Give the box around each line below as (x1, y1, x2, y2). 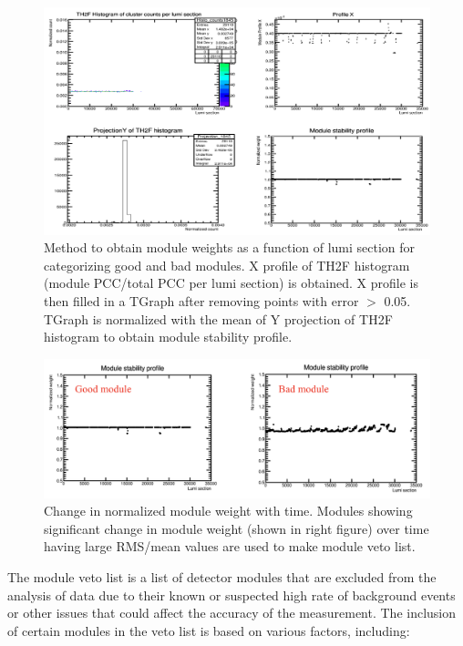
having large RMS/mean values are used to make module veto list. (44, 537, 416, 556)
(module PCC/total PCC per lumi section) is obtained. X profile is (44, 273, 418, 292)
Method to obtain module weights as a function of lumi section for (44, 238, 416, 257)
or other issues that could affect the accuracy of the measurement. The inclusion (7, 603, 457, 622)
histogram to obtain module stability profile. (44, 327, 293, 346)
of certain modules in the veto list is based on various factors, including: (7, 620, 410, 640)
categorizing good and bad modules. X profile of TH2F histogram (44, 255, 410, 274)
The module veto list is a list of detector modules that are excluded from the (7, 567, 437, 586)
